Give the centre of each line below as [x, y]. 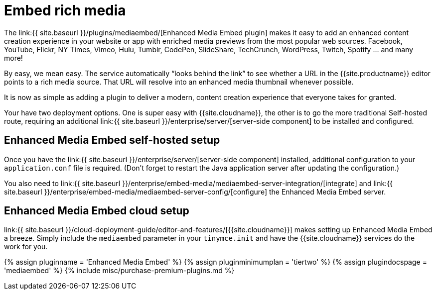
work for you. [26, 247]
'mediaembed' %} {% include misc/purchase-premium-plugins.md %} [119, 271]
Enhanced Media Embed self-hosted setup [112, 140]
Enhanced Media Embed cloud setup [97, 211]
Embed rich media [65, 10]
